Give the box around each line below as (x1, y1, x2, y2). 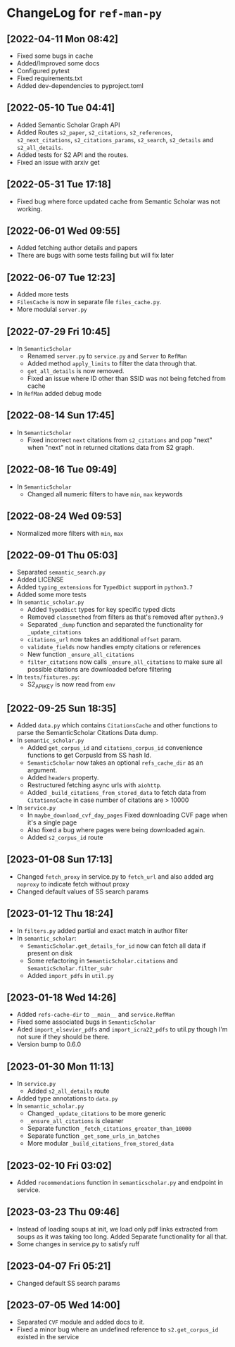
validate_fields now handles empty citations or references (27, 643, 201, 651)
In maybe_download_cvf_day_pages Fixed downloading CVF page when (27, 810, 228, 819)
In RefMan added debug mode (16, 389, 102, 398)
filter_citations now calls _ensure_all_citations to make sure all (27, 658, 223, 666)
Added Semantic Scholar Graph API (16, 120, 120, 129)
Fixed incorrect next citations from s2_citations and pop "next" (27, 435, 212, 444)
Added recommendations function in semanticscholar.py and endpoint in (16, 1178, 223, 1186)
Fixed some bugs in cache (16, 51, 94, 60)
